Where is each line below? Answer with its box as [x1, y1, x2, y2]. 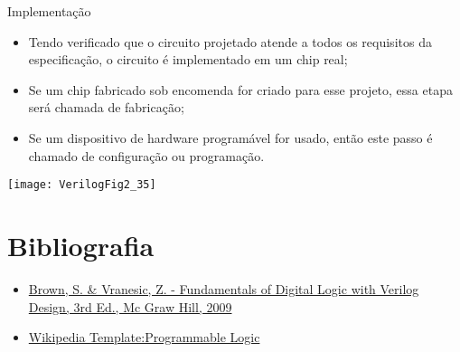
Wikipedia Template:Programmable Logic [28, 328, 260, 347]
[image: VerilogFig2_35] [7, 178, 156, 192]
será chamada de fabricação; [28, 98, 184, 117]
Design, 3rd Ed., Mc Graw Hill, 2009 [28, 297, 232, 316]
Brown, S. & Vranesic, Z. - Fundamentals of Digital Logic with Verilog [28, 279, 419, 298]
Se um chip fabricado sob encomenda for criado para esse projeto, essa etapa [28, 80, 453, 99]
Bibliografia [7, 227, 155, 263]
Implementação [7, 2, 91, 20]
